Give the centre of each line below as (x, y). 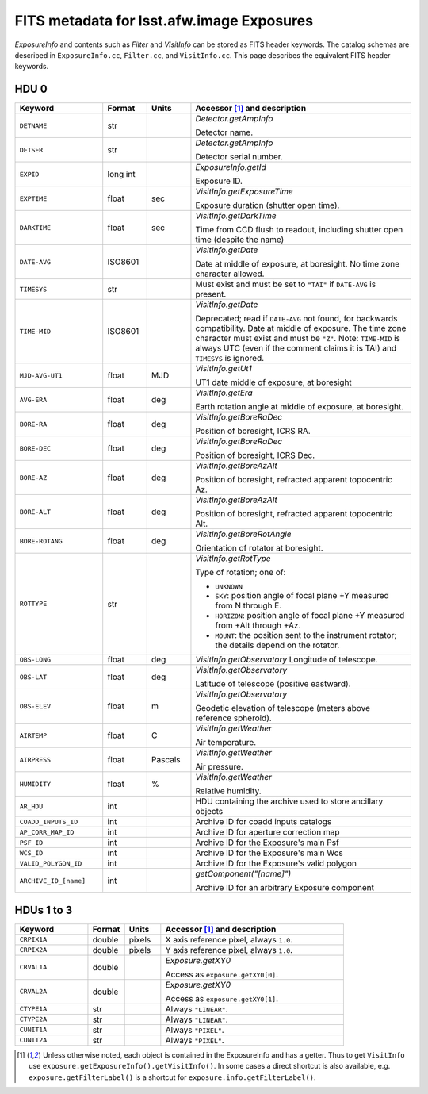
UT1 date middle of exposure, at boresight (273, 382)
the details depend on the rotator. (277, 645)
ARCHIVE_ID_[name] (53, 881)
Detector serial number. (239, 157)
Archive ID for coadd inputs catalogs (264, 822)
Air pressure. (219, 767)
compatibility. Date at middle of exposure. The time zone (301, 328)
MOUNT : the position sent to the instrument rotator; (306, 635)
